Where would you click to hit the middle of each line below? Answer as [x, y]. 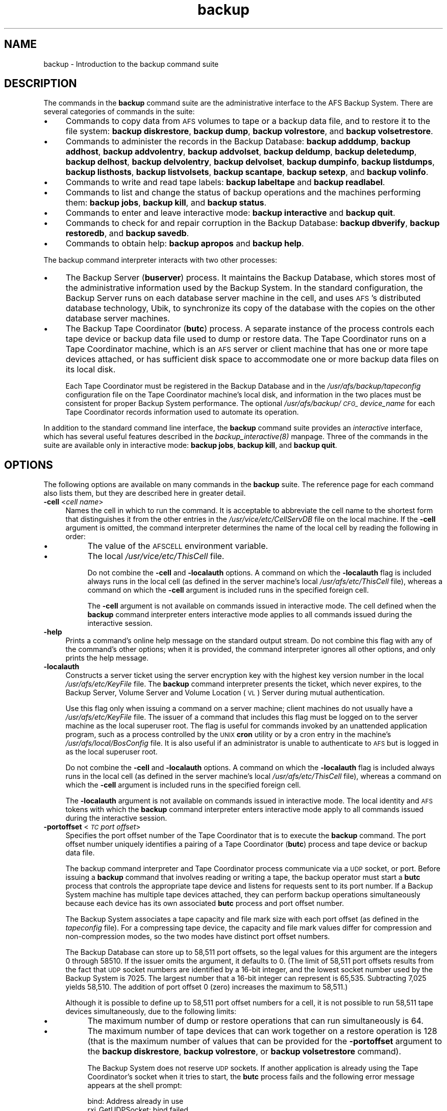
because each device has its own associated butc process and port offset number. [205, 903]
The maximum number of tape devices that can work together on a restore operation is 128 [262, 1031]
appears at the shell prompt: [135, 1085]
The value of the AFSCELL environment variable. [178, 546]
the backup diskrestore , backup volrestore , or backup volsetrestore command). [244, 1052]
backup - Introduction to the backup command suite [131, 64]
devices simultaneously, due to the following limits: [151, 1012]
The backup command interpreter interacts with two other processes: [160, 260]
